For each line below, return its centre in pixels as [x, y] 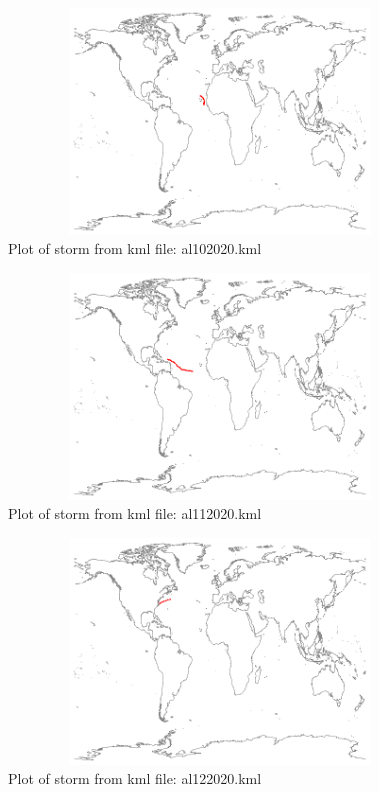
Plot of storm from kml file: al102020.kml [135, 248]
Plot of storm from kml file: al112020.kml [135, 513]
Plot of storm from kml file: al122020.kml [135, 778]
